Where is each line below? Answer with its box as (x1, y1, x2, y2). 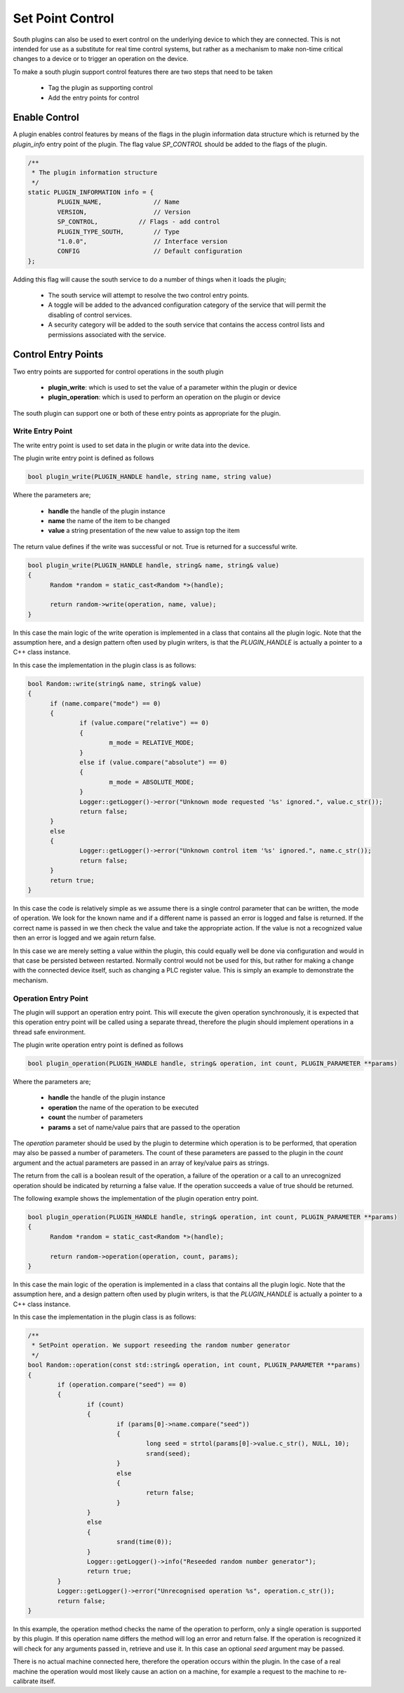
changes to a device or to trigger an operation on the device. (13, 55, 189, 63)
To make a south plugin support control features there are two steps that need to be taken (13, 67, 273, 76)
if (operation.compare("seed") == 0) (57, 1381, 187, 1388)
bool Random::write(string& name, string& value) (27, 680, 202, 687)
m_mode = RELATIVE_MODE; (109, 739, 194, 747)
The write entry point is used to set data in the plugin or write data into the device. (13, 441, 250, 449)
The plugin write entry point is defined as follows (13, 454, 154, 463)
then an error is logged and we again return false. (13, 934, 156, 942)
